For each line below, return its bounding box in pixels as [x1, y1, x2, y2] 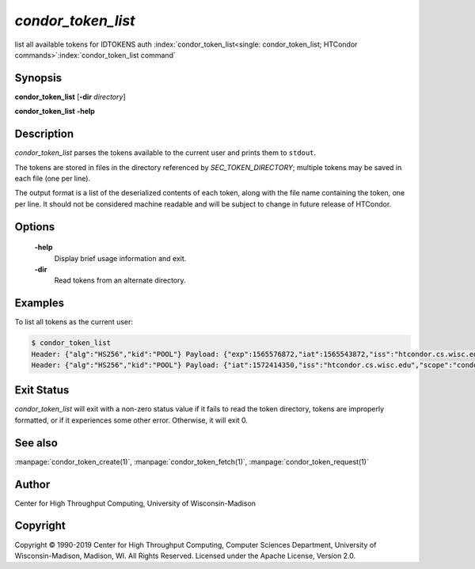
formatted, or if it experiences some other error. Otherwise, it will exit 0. [14, 415, 249, 425]
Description [14, 127, 74, 141]
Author [14, 477, 51, 491]
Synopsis [14, 71, 63, 85]
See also [14, 436, 59, 450]
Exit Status [14, 384, 70, 397]
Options [14, 220, 55, 233]
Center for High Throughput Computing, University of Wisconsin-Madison [14, 499, 256, 508]
